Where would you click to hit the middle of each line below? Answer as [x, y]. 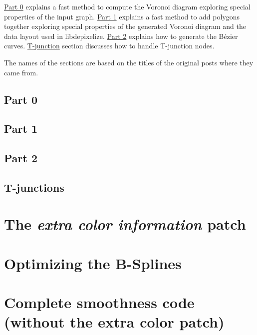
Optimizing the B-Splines [93, 263]
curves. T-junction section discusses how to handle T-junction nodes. [109, 46]
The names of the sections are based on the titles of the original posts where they [129, 62]
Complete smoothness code [99, 302]
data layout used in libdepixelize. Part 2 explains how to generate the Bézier [121, 36]
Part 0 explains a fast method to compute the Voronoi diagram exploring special [127, 6]
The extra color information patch [125, 224]
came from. [21, 72]
